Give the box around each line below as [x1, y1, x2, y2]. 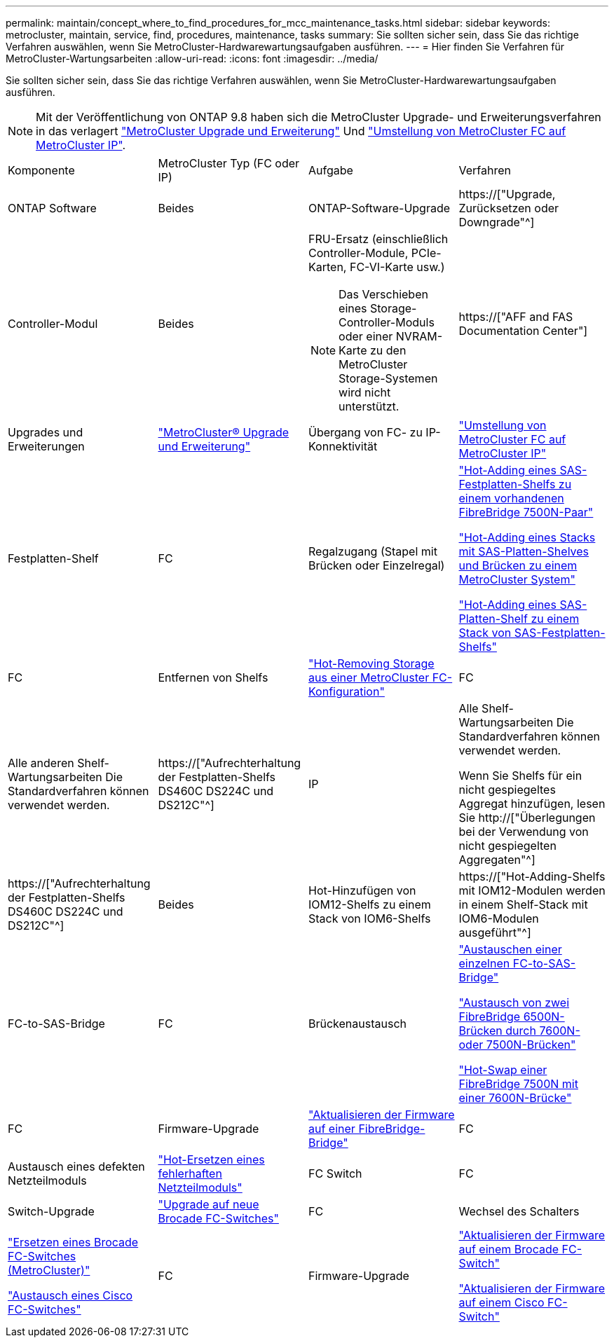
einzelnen [458, 956, 510, 970]
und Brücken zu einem [458, 558, 578, 572]
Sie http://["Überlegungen [458, 811, 596, 825]
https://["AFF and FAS [458, 310, 573, 324]
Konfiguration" [308, 684, 385, 698]
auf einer [308, 1122, 355, 1136]
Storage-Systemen [339, 371, 438, 385]
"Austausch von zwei [458, 996, 570, 1010]
